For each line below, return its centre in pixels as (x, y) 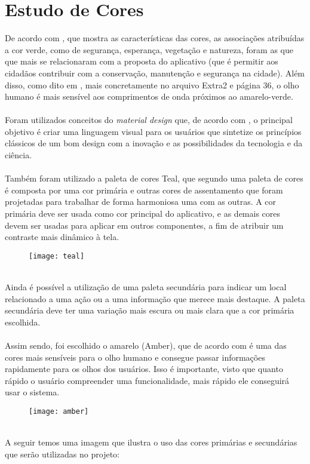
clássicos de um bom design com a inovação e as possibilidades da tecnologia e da (154, 143)
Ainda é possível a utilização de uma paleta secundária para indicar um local (146, 287)
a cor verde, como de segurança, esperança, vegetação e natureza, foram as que (149, 49)
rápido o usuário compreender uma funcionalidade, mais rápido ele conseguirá (147, 380)
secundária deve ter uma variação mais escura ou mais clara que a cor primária (150, 310)
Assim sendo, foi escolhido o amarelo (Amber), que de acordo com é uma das (146, 345)
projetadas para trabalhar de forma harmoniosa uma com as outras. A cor (141, 202)
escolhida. (23, 322)
